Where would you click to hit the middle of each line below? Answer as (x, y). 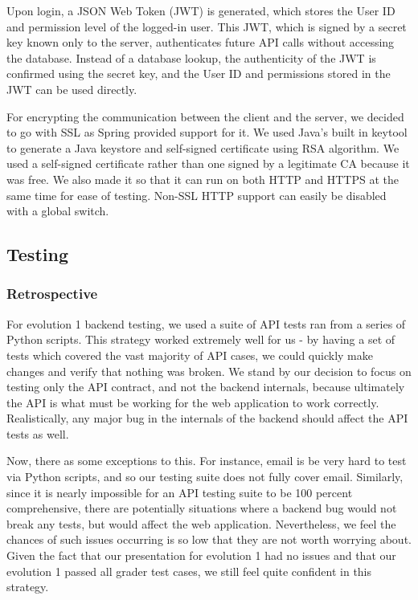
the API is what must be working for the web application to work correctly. (193, 402)
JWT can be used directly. (72, 89)
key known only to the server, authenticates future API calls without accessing (201, 42)
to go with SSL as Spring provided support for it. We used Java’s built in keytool (207, 132)
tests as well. (38, 433)
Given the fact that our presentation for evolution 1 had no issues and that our (201, 555)
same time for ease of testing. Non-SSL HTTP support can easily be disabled (197, 195)
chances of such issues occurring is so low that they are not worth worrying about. (209, 539)
